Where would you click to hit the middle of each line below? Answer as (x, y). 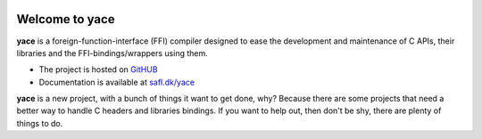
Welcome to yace (66, 19)
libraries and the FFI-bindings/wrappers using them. (112, 53)
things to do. (40, 123)
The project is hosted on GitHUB (98, 69)
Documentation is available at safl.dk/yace (117, 82)
